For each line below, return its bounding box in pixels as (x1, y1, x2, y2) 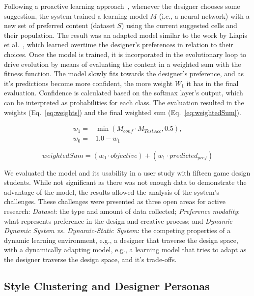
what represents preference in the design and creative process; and (4, 215, 203, 226)
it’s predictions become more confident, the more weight (4, 78, 173, 88)
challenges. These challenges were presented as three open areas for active (4, 196, 226, 207)
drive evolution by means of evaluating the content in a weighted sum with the (4, 59, 241, 69)
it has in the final (186, 78, 239, 88)
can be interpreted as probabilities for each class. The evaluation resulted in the (4, 97, 244, 107)
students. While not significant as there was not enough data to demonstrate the (4, 177, 247, 187)
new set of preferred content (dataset (4, 20, 115, 30)
